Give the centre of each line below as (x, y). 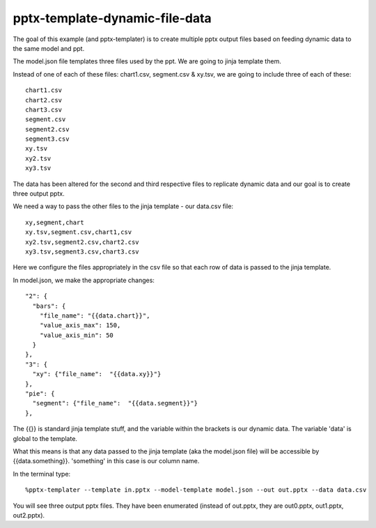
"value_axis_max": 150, (80, 325)
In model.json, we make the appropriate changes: (84, 280)
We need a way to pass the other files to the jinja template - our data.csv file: (123, 206)
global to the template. (45, 438)
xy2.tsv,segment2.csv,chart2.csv (82, 242)
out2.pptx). (29, 515)
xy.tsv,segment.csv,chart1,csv (79, 232)
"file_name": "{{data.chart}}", (95, 316)
